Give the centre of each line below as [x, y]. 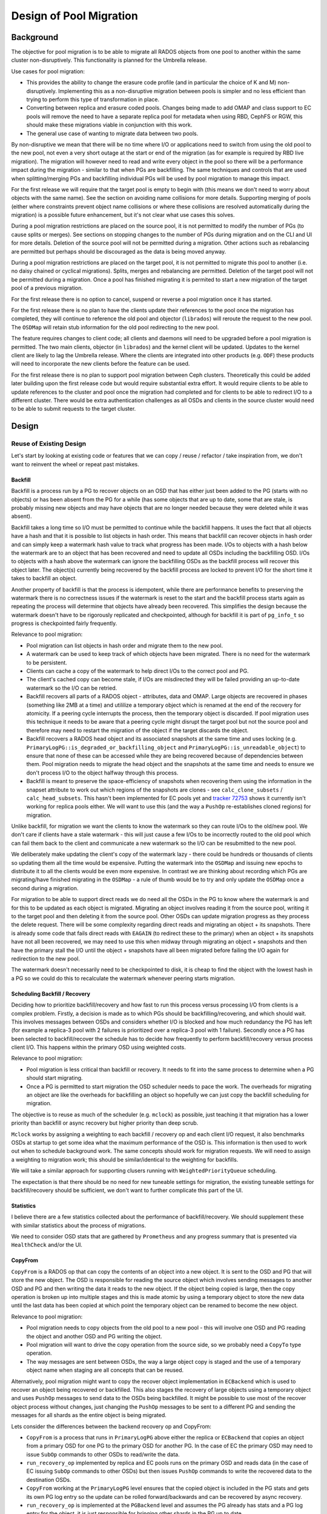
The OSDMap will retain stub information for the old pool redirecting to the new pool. [115, 327]
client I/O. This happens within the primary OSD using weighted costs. [98, 1047]
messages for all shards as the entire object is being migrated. [89, 1415]
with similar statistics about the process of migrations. [79, 1225]
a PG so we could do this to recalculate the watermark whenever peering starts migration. [123, 978]
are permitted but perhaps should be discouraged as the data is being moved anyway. [119, 251]
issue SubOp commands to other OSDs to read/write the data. [103, 1454]
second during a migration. [45, 888]
